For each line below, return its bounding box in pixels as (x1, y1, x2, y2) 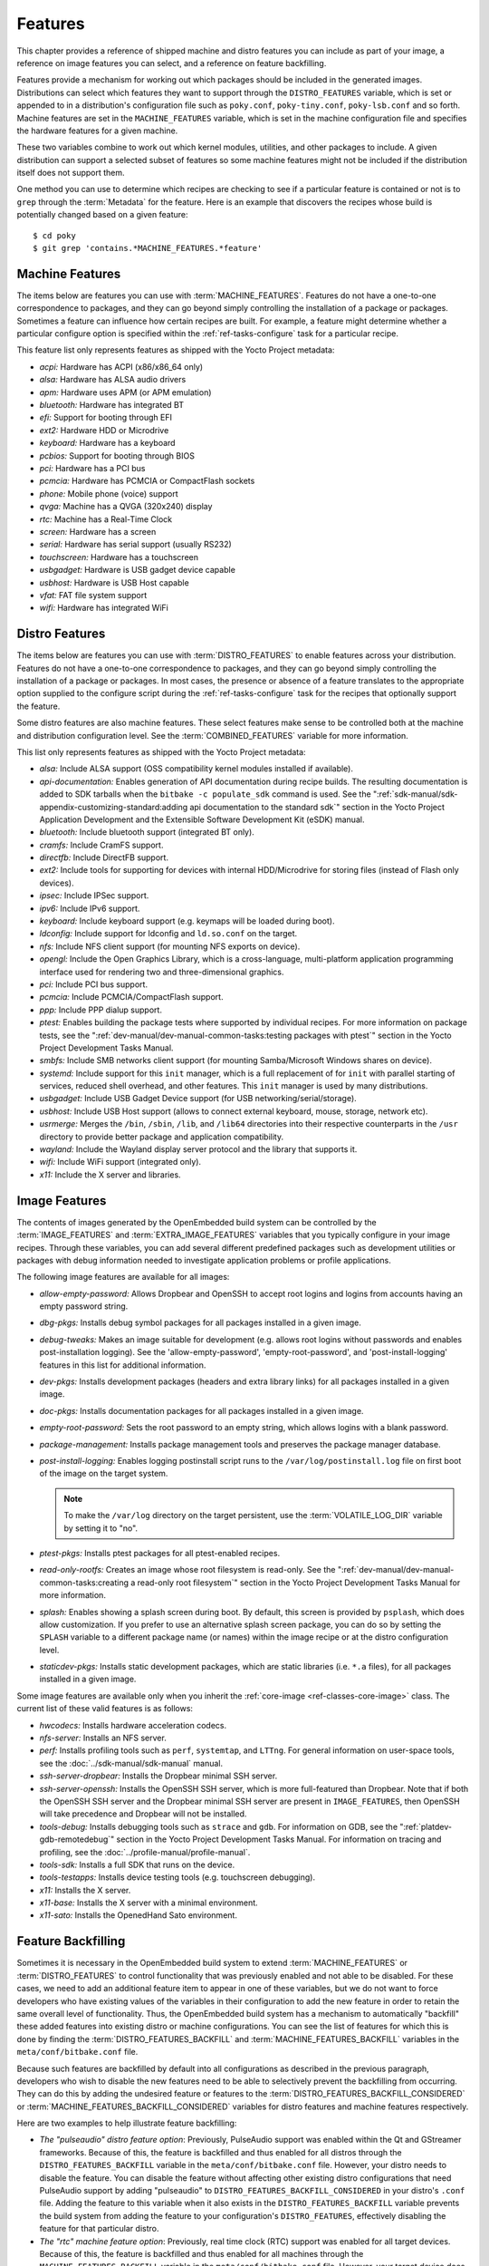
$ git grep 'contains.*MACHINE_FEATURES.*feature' (33, 243, 263, 254)
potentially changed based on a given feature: (16, 209, 188, 220)
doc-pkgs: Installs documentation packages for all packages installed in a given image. (39, 1405, 364, 1416)
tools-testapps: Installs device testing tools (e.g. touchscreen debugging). (39, 1872, 316, 1883)
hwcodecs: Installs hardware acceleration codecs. (39, 1719, 226, 1730)
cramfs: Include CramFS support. (39, 839, 164, 850)
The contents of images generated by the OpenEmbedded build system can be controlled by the (16, 1216, 377, 1227)
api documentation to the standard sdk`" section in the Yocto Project (189, 801, 446, 812)
